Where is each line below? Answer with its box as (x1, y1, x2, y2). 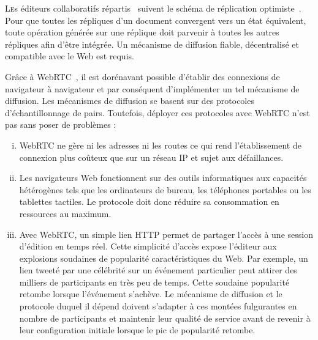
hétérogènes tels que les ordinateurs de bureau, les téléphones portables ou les (19, 183, 311, 196)
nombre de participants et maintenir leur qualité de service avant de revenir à (19, 311, 311, 324)
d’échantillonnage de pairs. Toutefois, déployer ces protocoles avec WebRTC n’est (5, 106, 310, 119)
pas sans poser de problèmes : (5, 118, 116, 131)
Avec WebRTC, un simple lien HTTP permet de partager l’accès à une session (19, 227, 313, 240)
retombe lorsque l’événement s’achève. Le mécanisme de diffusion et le (19, 287, 282, 300)
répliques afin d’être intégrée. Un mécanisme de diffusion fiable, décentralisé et (5, 37, 299, 50)
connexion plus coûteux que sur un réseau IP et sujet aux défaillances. (19, 150, 284, 163)
